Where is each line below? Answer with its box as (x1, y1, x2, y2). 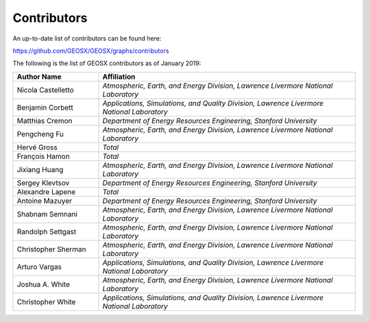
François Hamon (16, 151, 70, 161)
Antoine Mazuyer (16, 196, 72, 206)
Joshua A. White (16, 280, 70, 289)
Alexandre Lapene (16, 187, 76, 197)
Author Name (16, 72, 62, 82)
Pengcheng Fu (16, 129, 64, 138)
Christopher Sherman (16, 244, 86, 253)
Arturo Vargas (16, 262, 62, 271)
